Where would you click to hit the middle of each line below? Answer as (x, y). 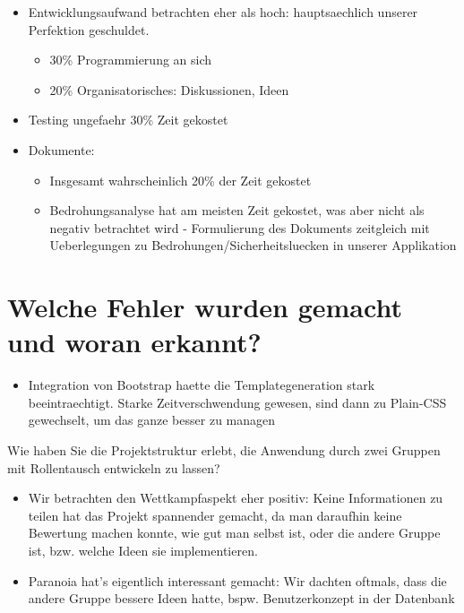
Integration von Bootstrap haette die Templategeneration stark (202, 385)
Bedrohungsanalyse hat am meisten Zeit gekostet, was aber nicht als (237, 210)
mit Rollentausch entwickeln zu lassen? (114, 467)
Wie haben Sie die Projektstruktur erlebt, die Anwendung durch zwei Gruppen (224, 450)
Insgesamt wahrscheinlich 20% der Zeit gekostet (180, 180)
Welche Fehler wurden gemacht (205, 307)
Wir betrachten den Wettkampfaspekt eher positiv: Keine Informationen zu (236, 498)
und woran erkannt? (134, 342)
